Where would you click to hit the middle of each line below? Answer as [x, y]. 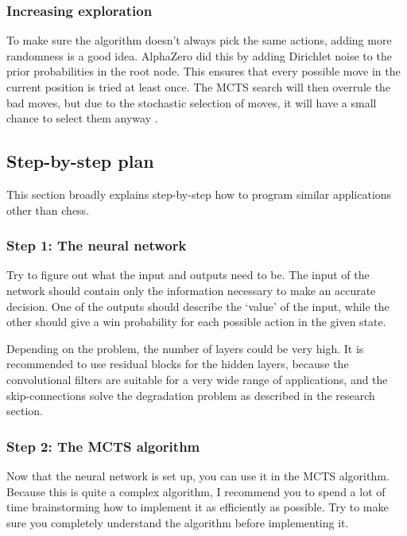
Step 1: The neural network [97, 245]
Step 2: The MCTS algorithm [103, 446]
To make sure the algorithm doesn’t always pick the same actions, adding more [199, 40]
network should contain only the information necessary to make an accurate [191, 290]
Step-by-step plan [80, 161]
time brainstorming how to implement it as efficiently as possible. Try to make [198, 507]
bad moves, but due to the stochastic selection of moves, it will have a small [192, 102]
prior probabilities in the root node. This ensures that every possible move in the [203, 71]
